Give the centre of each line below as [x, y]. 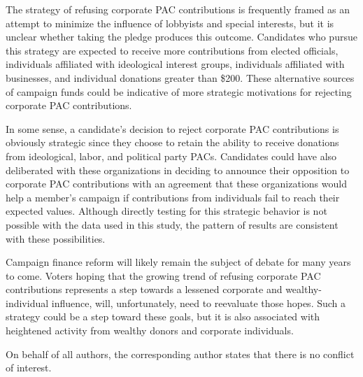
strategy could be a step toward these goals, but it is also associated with [163, 316]
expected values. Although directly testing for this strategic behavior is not [166, 211]
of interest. [29, 368]
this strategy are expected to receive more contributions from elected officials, [172, 50]
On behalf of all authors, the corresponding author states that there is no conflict [180, 354]
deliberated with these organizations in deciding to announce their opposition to [178, 170]
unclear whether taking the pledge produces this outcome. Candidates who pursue [181, 37]
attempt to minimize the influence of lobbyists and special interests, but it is [170, 23]
